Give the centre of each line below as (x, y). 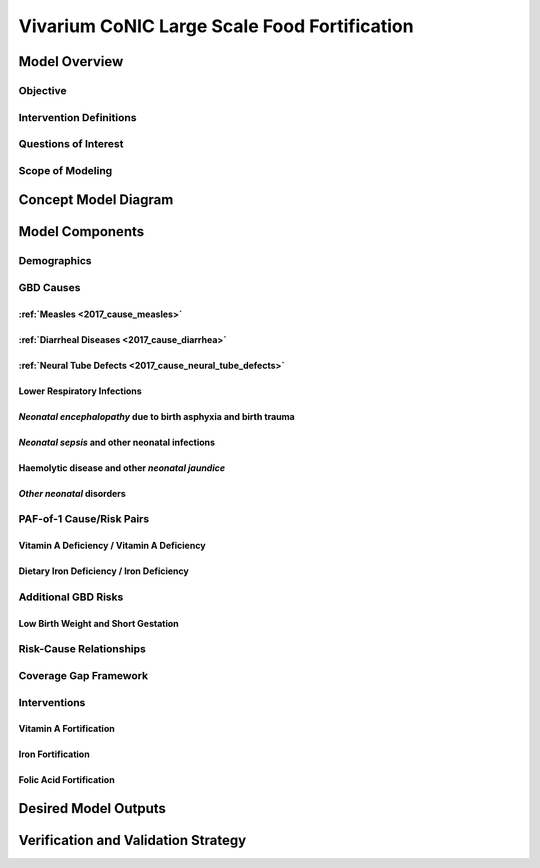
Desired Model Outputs (92, 808)
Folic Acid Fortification (66, 780)
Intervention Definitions (77, 117)
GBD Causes (49, 287)
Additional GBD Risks (71, 597)
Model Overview (71, 61)
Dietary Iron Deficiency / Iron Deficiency (103, 571)
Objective (42, 90)
